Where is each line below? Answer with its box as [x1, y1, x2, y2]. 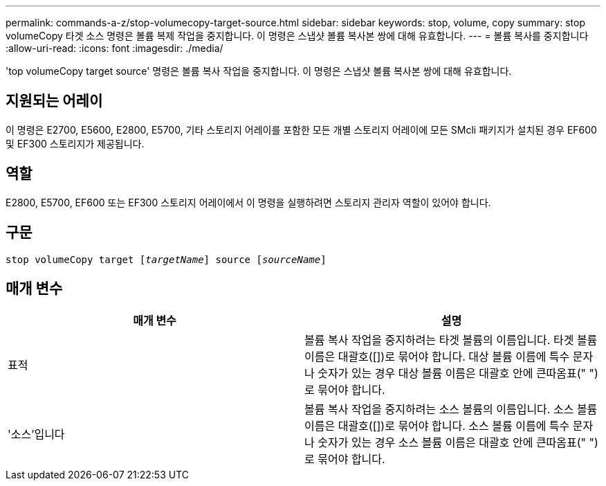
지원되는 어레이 [6, 92, 103, 110]
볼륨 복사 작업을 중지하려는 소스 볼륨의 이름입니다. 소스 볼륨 [304, 402, 598, 417]
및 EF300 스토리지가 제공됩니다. [6, 137, 145, 150]
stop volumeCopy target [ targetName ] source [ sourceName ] [6, 253, 327, 265]
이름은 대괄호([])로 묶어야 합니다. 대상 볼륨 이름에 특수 [304, 350, 570, 364]
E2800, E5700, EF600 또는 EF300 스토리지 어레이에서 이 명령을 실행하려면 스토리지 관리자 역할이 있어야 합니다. [6, 196, 491, 208]
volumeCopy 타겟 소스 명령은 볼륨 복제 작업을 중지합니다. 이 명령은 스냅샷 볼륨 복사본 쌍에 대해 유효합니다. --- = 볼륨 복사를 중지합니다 [6, 30, 589, 42]
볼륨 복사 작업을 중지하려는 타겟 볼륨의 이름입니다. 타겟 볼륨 [304, 333, 598, 348]
